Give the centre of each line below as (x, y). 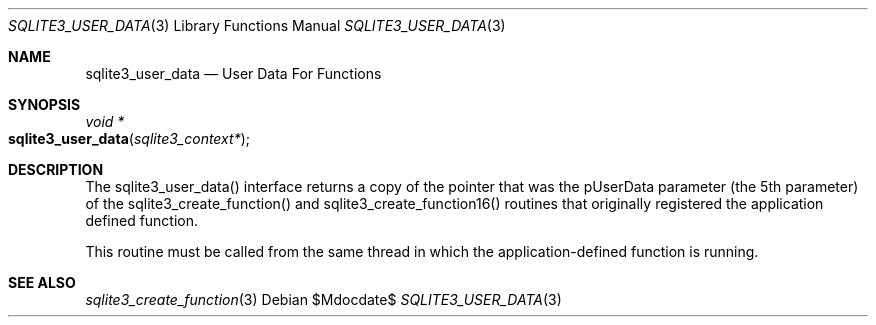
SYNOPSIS (44, 104)
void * (105, 121)
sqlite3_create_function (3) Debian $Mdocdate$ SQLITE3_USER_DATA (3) (323, 299)
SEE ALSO (42, 282)
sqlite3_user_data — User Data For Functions (233, 73)
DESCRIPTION (56, 169)
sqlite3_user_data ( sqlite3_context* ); (129, 138)
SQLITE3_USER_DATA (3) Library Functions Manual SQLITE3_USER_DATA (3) (257, 25)
